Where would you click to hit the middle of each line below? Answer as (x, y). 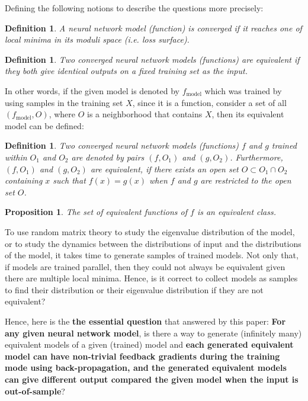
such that (69, 180)
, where (62, 114)
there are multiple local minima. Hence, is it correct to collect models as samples (151, 278)
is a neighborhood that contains (145, 114)
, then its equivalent (248, 114)
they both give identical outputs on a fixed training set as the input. (126, 71)
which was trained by (243, 90)
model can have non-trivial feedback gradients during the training (142, 356)
